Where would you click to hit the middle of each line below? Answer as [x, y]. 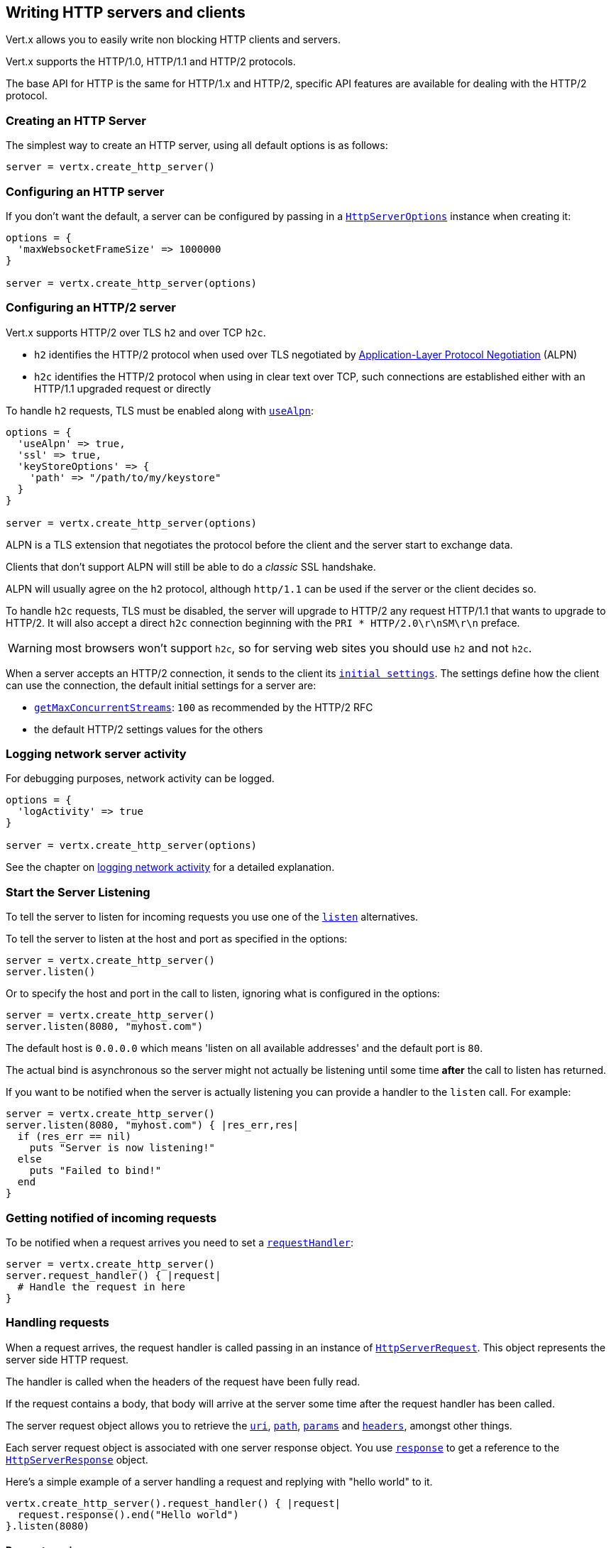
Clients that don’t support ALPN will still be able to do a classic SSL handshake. [191, 566]
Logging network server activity [96, 754]
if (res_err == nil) [75, 1137]
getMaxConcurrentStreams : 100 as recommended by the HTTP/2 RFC [204, 707]
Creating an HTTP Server [76, 120]
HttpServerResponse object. [77, 1459]
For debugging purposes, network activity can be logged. [140, 779]
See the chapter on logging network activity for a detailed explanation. [170, 867]
